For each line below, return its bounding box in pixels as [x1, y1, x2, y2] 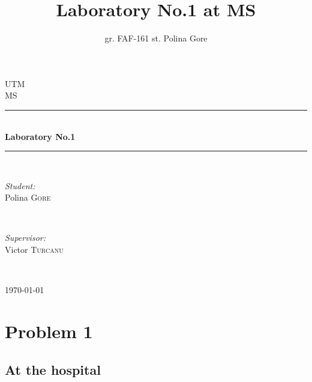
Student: [5, 179, 35, 192]
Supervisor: [5, 231, 46, 244]
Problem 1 [5, 319, 93, 344]
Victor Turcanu [5, 243, 64, 256]
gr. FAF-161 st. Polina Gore [104, 32, 208, 44]
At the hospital [5, 360, 101, 378]
